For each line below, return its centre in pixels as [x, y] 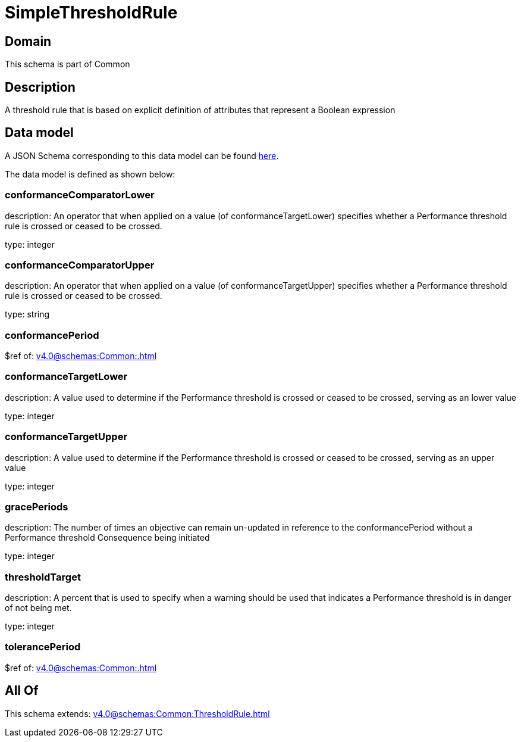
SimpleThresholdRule [91, 13]
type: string [27, 314]
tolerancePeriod [43, 647]
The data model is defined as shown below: [90, 174]
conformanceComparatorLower [80, 195]
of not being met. [38, 608]
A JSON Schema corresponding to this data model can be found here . [142, 155]
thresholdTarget [43, 577]
